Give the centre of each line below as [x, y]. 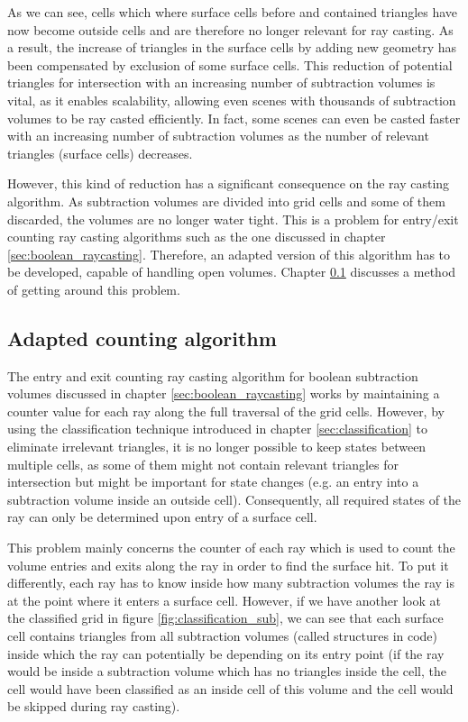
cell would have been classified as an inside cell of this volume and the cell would [230, 688]
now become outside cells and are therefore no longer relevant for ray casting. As [230, 29]
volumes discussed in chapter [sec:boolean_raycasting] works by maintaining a [224, 393]
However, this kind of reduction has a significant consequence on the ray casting [229, 183]
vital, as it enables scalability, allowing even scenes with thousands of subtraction [232, 100]
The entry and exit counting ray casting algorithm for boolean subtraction [213, 375]
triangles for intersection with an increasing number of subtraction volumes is [221, 82]
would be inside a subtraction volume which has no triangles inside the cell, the [227, 671]
